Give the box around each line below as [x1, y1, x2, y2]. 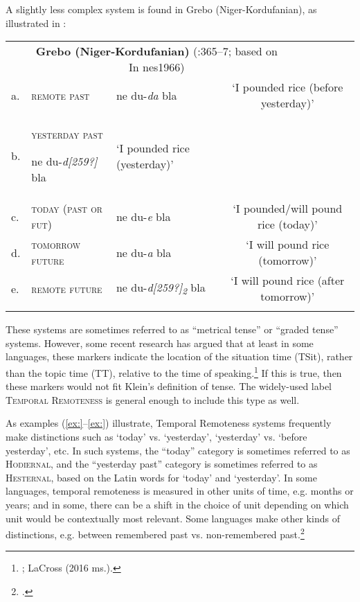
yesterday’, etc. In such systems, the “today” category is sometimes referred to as [6, 443, 350, 457]
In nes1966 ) [129, 59, 185, 76]
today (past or [31, 200, 102, 217]
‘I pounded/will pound [233, 200, 343, 217]
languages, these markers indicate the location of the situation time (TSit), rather [6, 349, 353, 364]
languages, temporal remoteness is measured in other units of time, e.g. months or [6, 484, 354, 498]
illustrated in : [6, 15, 66, 30]
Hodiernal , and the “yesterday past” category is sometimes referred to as [6, 457, 318, 471]
